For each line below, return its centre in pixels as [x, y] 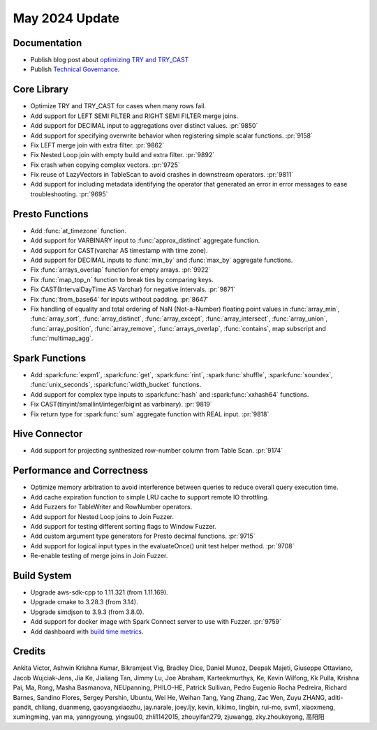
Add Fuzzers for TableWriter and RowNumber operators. [111, 507]
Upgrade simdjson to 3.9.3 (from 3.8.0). [87, 612]
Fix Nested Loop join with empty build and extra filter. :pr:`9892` [123, 155]
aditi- [335, 697]
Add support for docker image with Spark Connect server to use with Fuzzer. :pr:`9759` [156, 622]
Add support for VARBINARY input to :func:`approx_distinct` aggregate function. [145, 240]
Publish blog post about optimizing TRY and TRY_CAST [110, 60]
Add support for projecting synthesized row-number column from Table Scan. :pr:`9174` [156, 451]
